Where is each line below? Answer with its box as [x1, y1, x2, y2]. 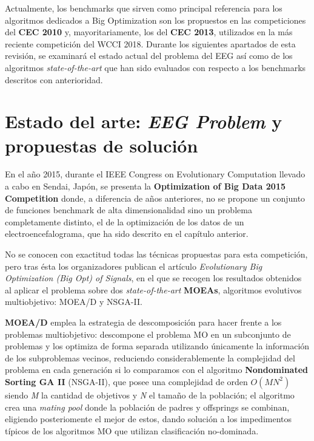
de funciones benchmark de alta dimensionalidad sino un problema [5, 203, 252, 216]
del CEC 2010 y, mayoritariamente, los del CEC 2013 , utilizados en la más [5, 26, 293, 38]
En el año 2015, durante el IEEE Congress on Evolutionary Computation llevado [5, 168, 306, 180]
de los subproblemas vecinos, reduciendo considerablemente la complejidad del [5, 351, 295, 364]
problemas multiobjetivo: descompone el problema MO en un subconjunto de [5, 327, 291, 340]
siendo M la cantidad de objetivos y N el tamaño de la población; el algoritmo [5, 388, 295, 401]
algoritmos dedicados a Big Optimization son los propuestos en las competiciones [5, 13, 306, 26]
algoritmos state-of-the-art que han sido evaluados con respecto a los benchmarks [5, 61, 306, 73]
